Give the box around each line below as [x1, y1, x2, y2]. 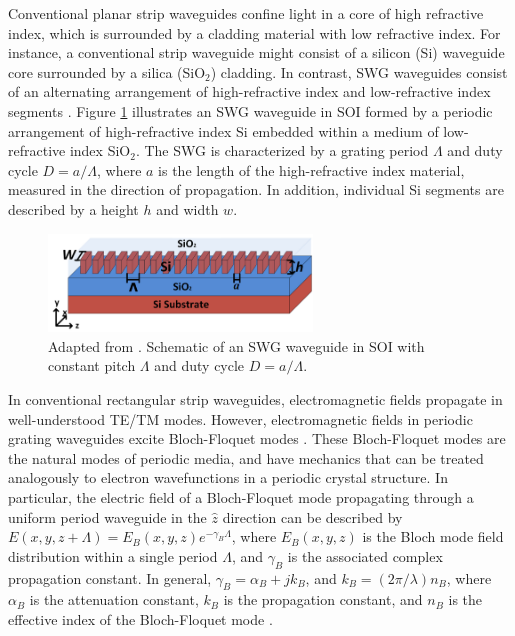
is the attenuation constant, [29, 589, 199, 610]
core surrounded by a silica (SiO [8, 61, 206, 82]
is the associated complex [287, 545, 443, 566]
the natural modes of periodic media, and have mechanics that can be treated [8, 447, 484, 468]
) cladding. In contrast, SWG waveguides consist [210, 61, 508, 82]
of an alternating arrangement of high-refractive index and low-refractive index [8, 81, 491, 102]
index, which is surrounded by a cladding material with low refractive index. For [8, 22, 501, 43]
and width [156, 198, 219, 219]
